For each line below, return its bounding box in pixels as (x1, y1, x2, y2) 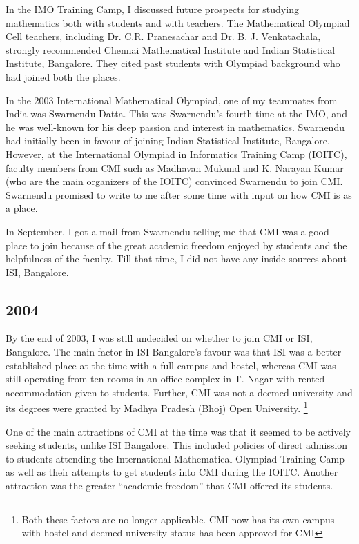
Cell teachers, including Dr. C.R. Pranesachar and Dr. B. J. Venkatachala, (6, 29, 321, 43)
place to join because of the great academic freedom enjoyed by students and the (6, 237, 347, 252)
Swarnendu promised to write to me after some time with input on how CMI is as (6, 187, 352, 202)
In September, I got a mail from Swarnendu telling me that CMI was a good (6, 224, 329, 238)
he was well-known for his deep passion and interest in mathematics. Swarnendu (6, 119, 345, 134)
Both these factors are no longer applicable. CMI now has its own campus (21, 512, 335, 526)
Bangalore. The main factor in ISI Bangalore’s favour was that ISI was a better (6, 344, 342, 359)
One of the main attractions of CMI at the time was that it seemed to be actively (6, 424, 351, 438)
